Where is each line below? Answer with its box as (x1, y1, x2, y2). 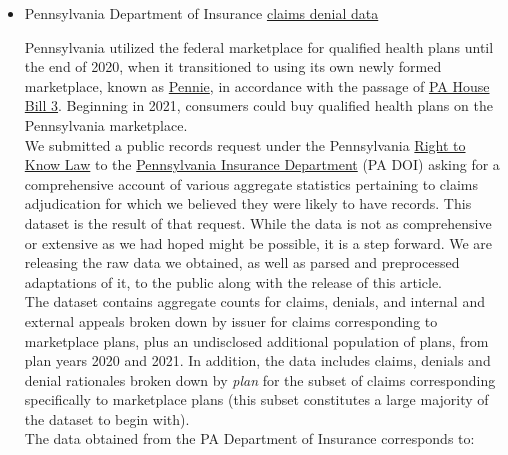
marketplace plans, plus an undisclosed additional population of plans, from (24, 330, 489, 351)
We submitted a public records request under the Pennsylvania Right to (24, 134, 466, 155)
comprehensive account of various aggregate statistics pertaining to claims (24, 173, 479, 194)
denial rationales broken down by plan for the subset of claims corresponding (24, 369, 496, 390)
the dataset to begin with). (24, 408, 190, 429)
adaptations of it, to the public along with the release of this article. (24, 271, 443, 292)
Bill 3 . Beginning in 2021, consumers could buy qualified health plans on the (24, 95, 493, 116)
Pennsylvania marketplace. (24, 114, 188, 135)
